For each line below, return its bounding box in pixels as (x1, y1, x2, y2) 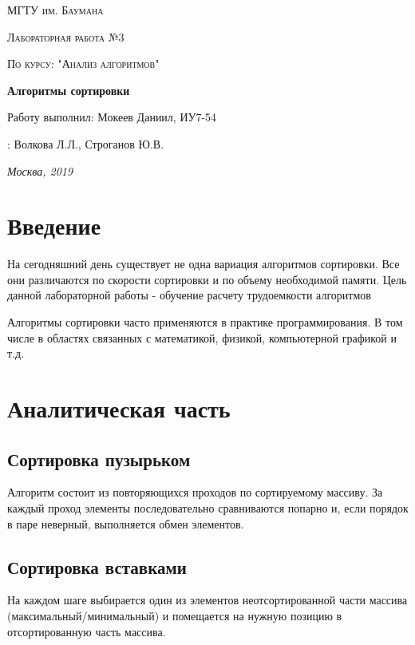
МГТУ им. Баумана (7, 2, 104, 18)
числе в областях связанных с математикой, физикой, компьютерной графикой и (7, 329, 397, 346)
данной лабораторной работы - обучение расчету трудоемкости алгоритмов (7, 287, 371, 303)
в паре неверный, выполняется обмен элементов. (7, 515, 244, 532)
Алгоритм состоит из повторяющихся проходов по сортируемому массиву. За (7, 484, 383, 501)
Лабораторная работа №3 (7, 28, 125, 45)
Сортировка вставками (7, 554, 187, 579)
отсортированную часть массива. (7, 623, 166, 639)
